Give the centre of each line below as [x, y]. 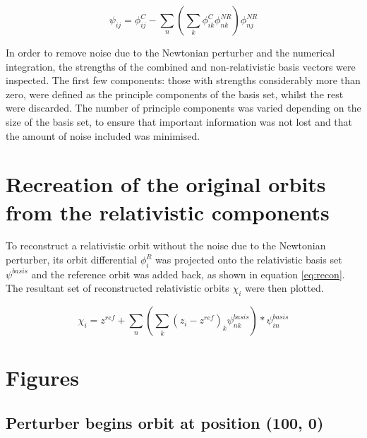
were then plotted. [284, 288]
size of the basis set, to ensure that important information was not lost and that [179, 121]
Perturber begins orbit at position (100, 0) [165, 423]
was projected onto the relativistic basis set [249, 260]
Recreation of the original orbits [166, 184]
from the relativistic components [168, 212]
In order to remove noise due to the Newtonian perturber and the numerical [170, 52]
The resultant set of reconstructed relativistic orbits [118, 288]
